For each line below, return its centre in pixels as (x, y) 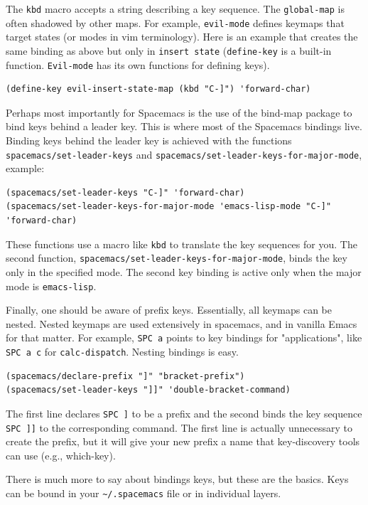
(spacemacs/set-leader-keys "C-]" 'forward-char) (125, 192)
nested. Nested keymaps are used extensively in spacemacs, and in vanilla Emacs (182, 323)
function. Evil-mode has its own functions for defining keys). (138, 64)
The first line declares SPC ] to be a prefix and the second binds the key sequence (184, 413)
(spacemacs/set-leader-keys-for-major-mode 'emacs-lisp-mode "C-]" (169, 207)
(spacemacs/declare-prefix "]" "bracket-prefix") (125, 376)
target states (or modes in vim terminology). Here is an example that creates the (182, 37)
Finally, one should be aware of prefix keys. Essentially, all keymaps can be (169, 310)
